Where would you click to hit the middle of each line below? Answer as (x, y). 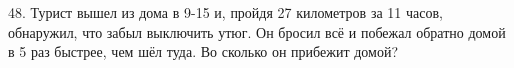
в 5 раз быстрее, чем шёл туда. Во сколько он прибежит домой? (203, 51)
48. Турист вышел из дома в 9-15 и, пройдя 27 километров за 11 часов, (225, 12)
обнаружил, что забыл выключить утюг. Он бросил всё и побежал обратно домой (257, 31)
